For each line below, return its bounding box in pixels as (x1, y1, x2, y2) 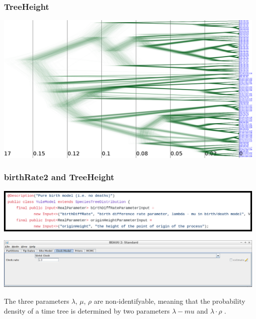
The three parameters (4, 295, 69, 306)
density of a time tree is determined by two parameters (4, 305, 170, 316)
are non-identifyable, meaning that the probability (94, 295, 246, 306)
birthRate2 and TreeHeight (4, 171, 115, 183)
